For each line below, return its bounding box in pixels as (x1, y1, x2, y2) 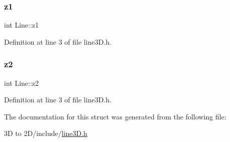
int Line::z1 (4, 20, 39, 30)
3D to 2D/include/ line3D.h (4, 128, 87, 138)
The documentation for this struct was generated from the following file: (4, 111, 226, 121)
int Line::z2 (4, 77, 39, 88)
